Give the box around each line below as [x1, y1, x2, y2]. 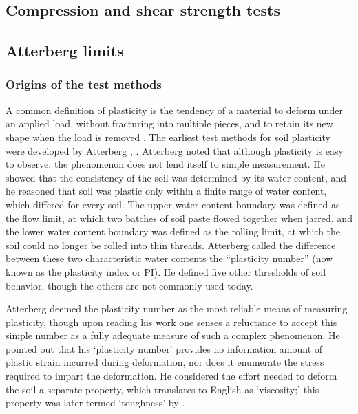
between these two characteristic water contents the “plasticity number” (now [6, 251, 333, 265]
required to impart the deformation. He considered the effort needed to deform [6, 369, 337, 383]
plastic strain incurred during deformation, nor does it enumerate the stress [6, 355, 324, 369]
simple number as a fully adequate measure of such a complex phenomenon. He [6, 328, 340, 342]
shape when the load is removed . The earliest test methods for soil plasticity [6, 129, 330, 144]
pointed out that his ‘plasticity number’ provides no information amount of [6, 341, 323, 356]
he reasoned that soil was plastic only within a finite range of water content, [6, 184, 327, 198]
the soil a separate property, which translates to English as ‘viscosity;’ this [6, 382, 319, 396]
